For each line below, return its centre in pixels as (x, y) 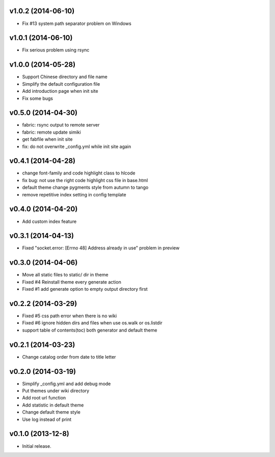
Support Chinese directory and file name (65, 77)
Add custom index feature (49, 221)
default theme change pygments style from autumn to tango (85, 187)
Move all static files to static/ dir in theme (65, 275)
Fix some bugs (38, 98)
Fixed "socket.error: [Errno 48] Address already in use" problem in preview (101, 248)
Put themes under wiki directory (56, 391)
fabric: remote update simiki (51, 132)
